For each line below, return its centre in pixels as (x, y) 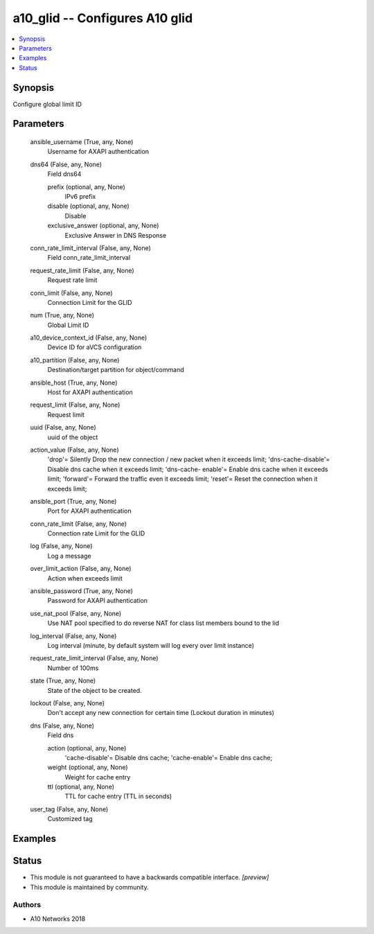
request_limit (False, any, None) (75, 405)
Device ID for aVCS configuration (95, 347)
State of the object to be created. (95, 690)
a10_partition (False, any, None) (75, 360)
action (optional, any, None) (87, 748)
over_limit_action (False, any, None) (81, 569)
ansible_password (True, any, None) (81, 591)
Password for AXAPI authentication (98, 601)
